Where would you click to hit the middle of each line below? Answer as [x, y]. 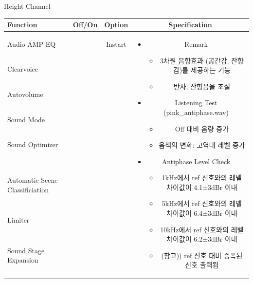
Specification [190, 25]
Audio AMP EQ [32, 44]
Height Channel [27, 6]
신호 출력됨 [202, 265]
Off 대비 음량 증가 [202, 128]
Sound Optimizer [33, 144]
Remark [196, 44]
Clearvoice [23, 69]
